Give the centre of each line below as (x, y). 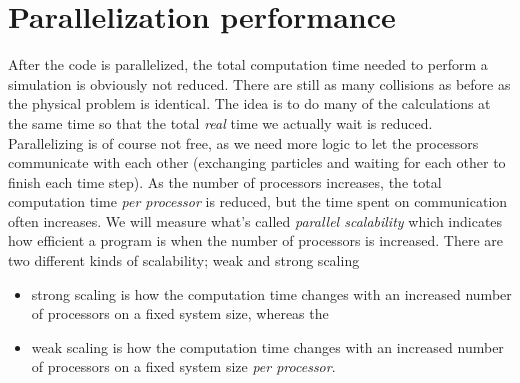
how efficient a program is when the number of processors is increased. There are (255, 240)
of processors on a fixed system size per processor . (183, 366)
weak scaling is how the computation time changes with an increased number (267, 346)
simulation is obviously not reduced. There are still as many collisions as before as (259, 83)
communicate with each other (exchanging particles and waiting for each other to (257, 162)
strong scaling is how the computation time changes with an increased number (271, 293)
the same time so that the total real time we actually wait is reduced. (220, 122)
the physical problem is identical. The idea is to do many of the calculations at (249, 103)
